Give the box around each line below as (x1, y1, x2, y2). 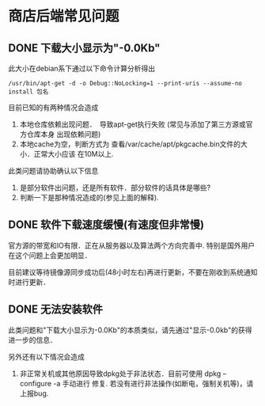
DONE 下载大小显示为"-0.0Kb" (8, 41, 161, 55)
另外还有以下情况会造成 (8, 351, 85, 361)
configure (19, 378, 52, 388)
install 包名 (8, 88, 49, 96)
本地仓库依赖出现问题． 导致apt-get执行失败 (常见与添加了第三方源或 (19, 120, 247, 129)
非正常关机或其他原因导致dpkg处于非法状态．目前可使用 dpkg (19, 369, 221, 378)
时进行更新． (8, 277, 50, 286)
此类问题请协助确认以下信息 (8, 166, 99, 175)
